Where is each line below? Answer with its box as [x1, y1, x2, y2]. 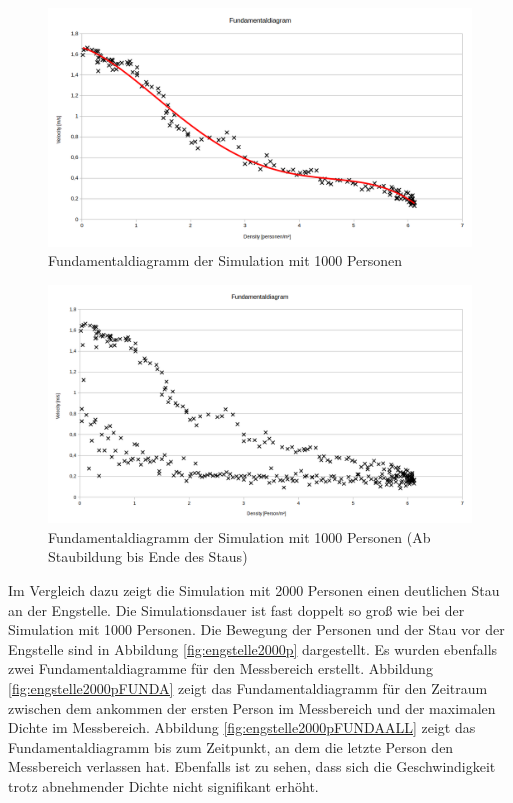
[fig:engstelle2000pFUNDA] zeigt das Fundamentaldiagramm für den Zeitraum [8, 677, 488, 698]
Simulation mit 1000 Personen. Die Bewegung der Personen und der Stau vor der [8, 619, 505, 640]
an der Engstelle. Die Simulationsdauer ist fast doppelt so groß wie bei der [8, 599, 465, 620]
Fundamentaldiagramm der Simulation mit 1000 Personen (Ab [48, 526, 431, 547]
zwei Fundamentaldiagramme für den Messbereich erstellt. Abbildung [8, 658, 433, 679]
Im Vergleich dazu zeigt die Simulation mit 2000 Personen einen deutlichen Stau [8, 579, 500, 600]
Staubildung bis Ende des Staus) [48, 546, 248, 567]
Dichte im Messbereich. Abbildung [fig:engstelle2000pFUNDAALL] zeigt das [8, 717, 476, 738]
